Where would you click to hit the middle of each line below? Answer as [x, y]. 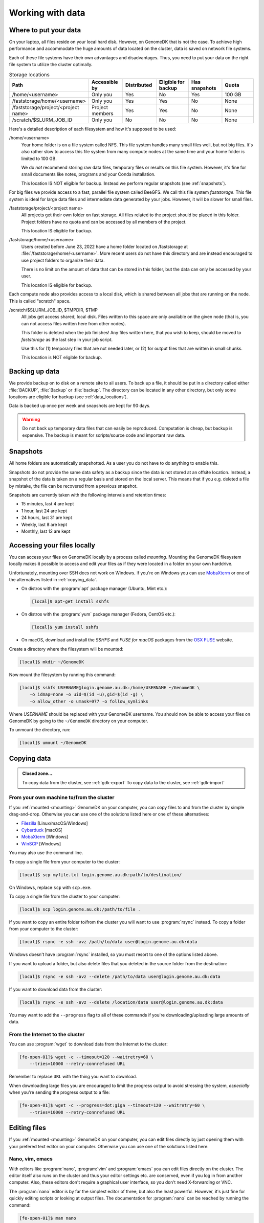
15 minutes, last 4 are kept [48, 504]
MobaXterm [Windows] [45, 837]
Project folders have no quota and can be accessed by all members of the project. [104, 222]
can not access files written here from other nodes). [74, 323]
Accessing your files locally [52, 545]
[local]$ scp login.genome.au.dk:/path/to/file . [80, 909]
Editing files [28, 1128]
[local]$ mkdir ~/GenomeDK [52, 662]
